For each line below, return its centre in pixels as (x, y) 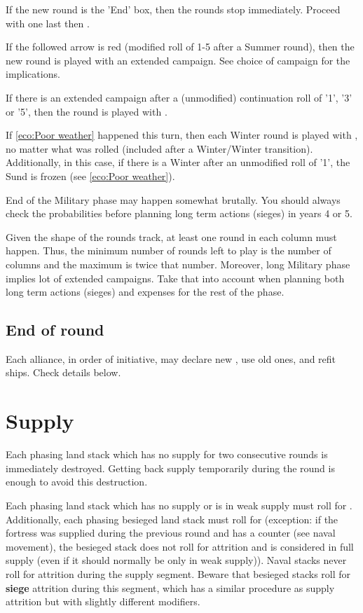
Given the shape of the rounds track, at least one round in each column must (171, 236)
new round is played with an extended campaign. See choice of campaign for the (178, 60)
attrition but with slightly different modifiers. (103, 601)
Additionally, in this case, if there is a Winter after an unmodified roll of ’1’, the (178, 162)
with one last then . (48, 23)
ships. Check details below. (63, 372)
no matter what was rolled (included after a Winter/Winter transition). (159, 148)
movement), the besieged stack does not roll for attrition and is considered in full (180, 546)
